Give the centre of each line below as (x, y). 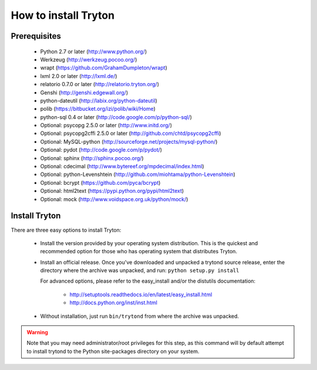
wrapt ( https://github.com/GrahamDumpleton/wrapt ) (104, 68)
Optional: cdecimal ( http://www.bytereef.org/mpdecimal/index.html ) (122, 167)
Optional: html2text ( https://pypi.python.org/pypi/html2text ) (112, 191)
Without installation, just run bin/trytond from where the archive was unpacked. (140, 316)
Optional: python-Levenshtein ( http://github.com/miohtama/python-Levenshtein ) (138, 174)
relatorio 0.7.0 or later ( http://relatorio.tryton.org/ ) (100, 84)
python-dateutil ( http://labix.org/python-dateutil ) (99, 100)
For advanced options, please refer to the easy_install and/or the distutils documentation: (148, 281)
